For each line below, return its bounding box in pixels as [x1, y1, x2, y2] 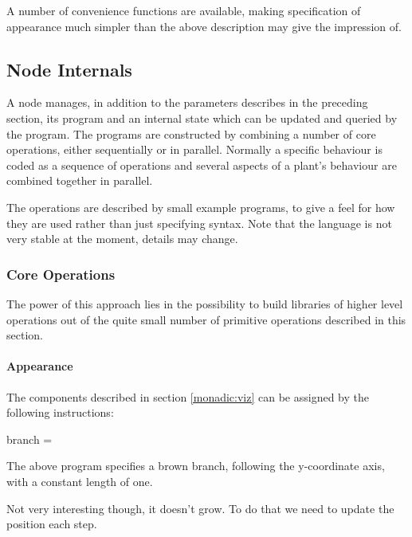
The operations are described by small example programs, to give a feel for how [6, 198, 395, 215]
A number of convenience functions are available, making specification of [6, 2, 361, 18]
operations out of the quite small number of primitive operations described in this [6, 311, 406, 327]
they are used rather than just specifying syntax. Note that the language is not [6, 214, 392, 231]
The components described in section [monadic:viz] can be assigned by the [6, 388, 370, 405]
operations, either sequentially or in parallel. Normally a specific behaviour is [6, 141, 383, 158]
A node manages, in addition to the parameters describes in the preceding [6, 94, 368, 111]
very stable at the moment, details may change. [6, 230, 238, 247]
